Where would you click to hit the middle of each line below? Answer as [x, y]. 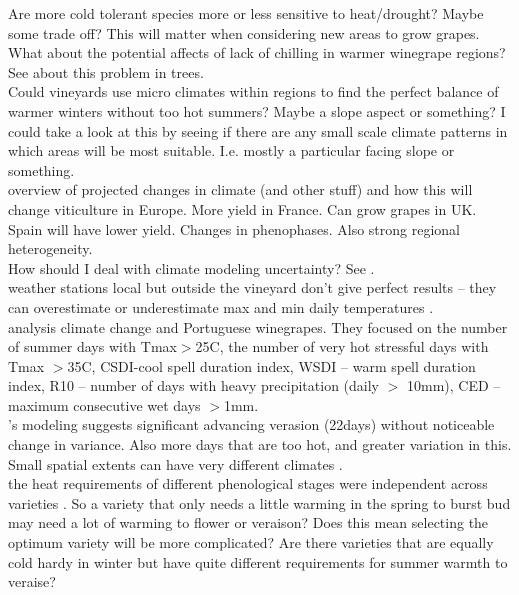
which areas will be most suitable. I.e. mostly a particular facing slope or [231, 150]
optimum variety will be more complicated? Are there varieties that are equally [251, 542]
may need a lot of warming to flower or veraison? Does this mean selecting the [248, 522]
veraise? [32, 581]
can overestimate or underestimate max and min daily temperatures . [221, 306]
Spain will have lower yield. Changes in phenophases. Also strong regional [234, 228]
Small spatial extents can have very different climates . [175, 463]
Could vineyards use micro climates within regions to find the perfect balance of [253, 91]
